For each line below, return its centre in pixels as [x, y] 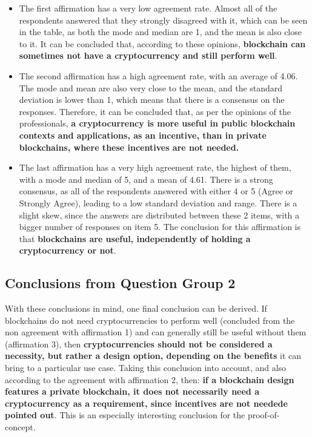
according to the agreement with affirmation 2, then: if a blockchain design [150, 379]
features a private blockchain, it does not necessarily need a [132, 391]
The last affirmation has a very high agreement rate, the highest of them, [155, 167]
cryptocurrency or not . [68, 250]
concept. [20, 427]
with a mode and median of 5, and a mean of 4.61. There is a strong [146, 179]
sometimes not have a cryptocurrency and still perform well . [148, 55]
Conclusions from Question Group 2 [120, 283]
